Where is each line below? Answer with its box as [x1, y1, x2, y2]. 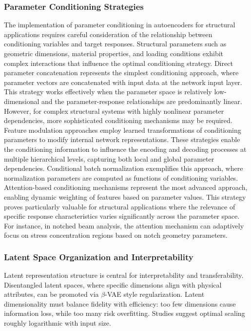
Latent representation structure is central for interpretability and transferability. [4, 270, 244, 280]
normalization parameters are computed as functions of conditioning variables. [4, 172, 238, 183]
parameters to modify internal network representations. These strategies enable [4, 134, 240, 145]
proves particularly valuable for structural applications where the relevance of [4, 201, 235, 211]
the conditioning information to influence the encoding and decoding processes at [4, 144, 247, 154]
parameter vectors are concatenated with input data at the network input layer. [4, 77, 242, 87]
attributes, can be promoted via [4, 289, 99, 299]
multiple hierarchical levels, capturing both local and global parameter [4, 153, 214, 164]
